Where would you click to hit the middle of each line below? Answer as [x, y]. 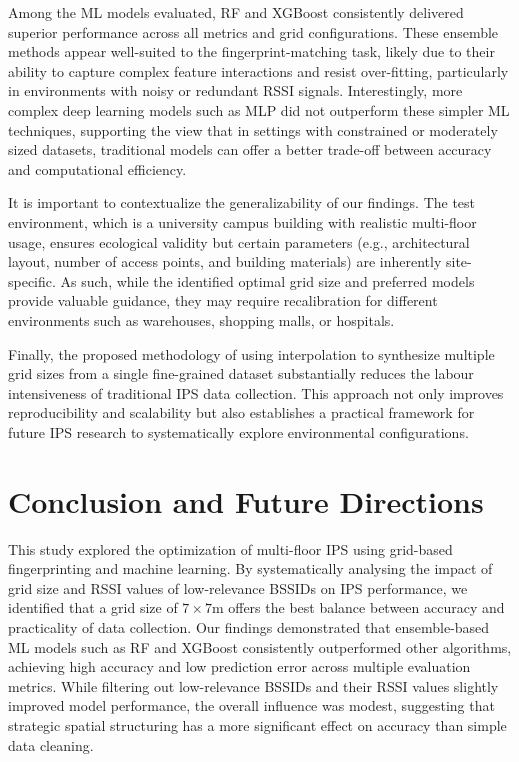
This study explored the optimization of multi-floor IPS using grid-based [230, 548]
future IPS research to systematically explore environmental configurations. [238, 431]
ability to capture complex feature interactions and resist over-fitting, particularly [258, 70]
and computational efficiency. [97, 168]
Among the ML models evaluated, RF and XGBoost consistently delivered [236, 12]
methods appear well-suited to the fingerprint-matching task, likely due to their [251, 51]
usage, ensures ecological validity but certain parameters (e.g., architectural [239, 241]
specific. [32, 280]
